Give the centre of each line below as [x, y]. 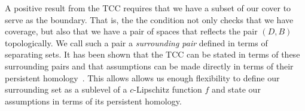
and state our [236, 89]
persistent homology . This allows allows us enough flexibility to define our [142, 77]
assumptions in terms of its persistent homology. [93, 101]
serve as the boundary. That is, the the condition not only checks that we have [149, 19]
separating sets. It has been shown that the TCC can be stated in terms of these [152, 54]
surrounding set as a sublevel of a [66, 89]
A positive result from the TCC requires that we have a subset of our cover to [148, 8]
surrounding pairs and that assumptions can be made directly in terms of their [149, 66]
